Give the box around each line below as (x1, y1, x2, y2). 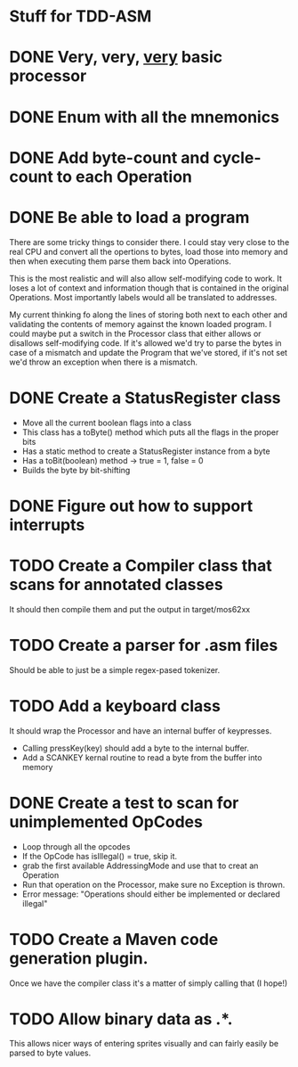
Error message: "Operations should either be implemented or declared (21, 889, 280, 899)
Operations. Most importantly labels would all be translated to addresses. (9, 291, 278, 302)
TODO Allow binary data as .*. (9, 1009, 233, 1029)
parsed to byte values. (9, 1047, 92, 1058)
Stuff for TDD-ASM (9, 6, 152, 27)
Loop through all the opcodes (21, 841, 131, 852)
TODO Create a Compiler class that (9, 555, 273, 576)
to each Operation (56, 167, 193, 186)
